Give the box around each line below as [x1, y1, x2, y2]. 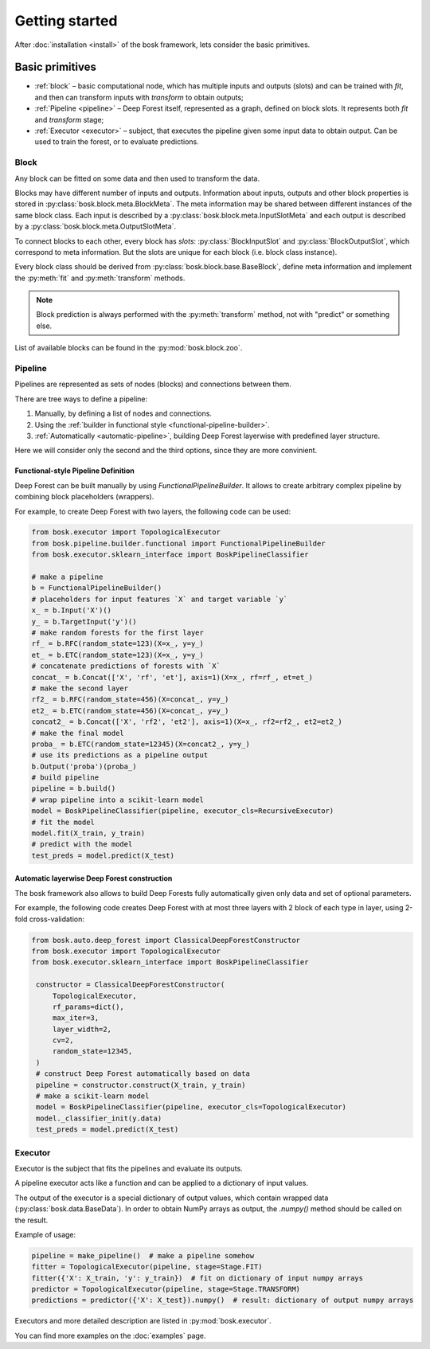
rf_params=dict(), [52, 1002, 125, 1011]
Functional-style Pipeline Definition [14, 466, 135, 475]
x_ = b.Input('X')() [31, 606, 111, 615]
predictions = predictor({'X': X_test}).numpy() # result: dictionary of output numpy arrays [31, 1296, 414, 1305]
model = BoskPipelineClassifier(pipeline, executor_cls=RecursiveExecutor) [31, 807, 334, 815]
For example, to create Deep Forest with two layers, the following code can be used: [14, 506, 291, 516]
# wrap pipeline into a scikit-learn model [31, 795, 205, 804]
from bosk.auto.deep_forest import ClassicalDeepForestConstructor [31, 936, 301, 944]
